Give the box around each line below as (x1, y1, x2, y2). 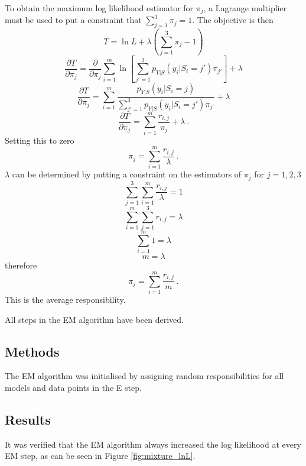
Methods (5, 342, 60, 360)
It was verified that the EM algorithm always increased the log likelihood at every (5, 438, 301, 450)
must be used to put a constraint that (5, 14, 142, 26)
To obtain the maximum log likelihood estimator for (5, 2, 194, 14)
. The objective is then (192, 14, 274, 26)
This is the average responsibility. (5, 293, 126, 305)
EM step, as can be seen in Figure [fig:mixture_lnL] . (5, 449, 196, 462)
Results (5, 410, 51, 428)
